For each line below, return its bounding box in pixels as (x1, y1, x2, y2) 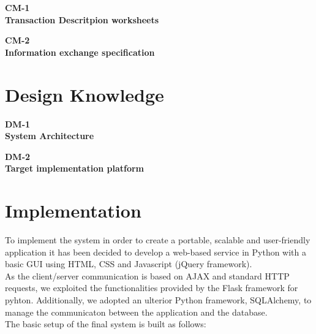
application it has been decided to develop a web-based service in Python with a (5, 245, 307, 258)
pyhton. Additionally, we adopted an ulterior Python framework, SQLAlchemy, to (5, 293, 312, 306)
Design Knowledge (5, 82, 164, 107)
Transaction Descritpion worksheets (5, 13, 159, 26)
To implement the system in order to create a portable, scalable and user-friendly (5, 233, 310, 246)
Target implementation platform (5, 162, 144, 175)
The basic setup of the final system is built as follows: (5, 317, 206, 330)
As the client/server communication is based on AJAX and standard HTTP (5, 269, 290, 282)
